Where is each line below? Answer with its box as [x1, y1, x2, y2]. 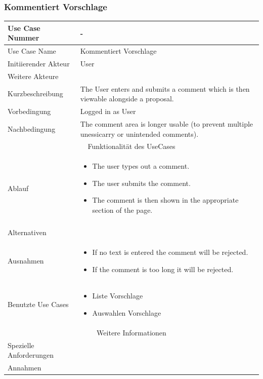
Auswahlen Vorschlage [92, 308, 161, 318]
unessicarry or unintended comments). [80, 128, 199, 139]
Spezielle [8, 339, 34, 350]
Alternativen [8, 227, 47, 238]
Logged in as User [80, 106, 136, 117]
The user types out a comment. [92, 161, 190, 171]
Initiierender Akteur [8, 58, 70, 68]
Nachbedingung [8, 123, 56, 134]
